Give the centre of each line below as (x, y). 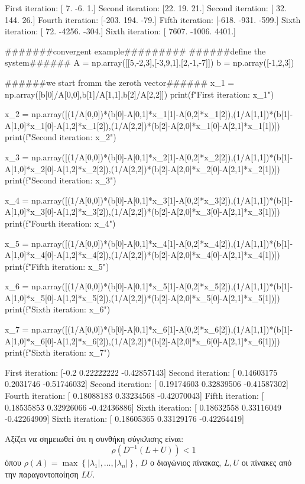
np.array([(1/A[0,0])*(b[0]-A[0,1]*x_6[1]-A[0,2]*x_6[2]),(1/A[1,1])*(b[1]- (162, 329)
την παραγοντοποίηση (42, 474)
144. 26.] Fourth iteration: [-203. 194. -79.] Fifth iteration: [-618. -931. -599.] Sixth (153, 19)
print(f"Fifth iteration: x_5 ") (57, 266)
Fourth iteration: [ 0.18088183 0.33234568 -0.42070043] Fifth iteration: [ (134, 396)
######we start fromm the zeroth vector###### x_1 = (120, 82)
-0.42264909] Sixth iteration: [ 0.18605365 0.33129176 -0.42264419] (124, 419)
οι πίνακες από (267, 462)
